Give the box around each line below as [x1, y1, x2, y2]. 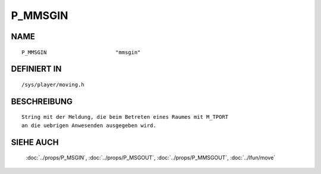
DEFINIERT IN [11, 64, 62, 74]
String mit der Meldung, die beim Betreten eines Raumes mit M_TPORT [21, 113, 229, 121]
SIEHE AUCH [11, 137, 59, 147]
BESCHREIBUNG [11, 96, 73, 106]
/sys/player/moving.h [21, 81, 84, 88]
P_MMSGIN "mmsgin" [21, 49, 141, 56]
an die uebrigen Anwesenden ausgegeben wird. [21, 122, 157, 129]
